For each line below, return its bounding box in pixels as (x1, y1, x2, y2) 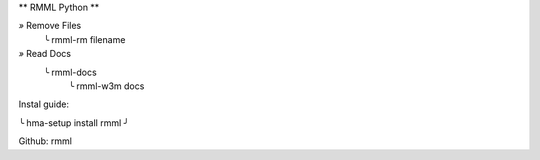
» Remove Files (18, 20, 82, 32)
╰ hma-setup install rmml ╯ (18, 116, 130, 129)
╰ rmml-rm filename (43, 33, 126, 45)
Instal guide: (18, 98, 70, 110)
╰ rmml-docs (43, 66, 97, 78)
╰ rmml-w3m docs (68, 80, 145, 92)
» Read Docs (18, 48, 72, 60)
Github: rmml (18, 135, 72, 147)
